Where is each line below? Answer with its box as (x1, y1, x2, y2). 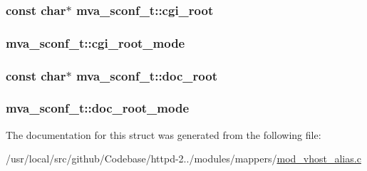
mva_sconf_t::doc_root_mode (6, 99, 190, 117)
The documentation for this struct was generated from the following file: (6, 127, 321, 142)
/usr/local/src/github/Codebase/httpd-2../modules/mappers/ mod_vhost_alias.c (6, 151, 361, 166)
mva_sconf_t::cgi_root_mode (6, 33, 185, 51)
